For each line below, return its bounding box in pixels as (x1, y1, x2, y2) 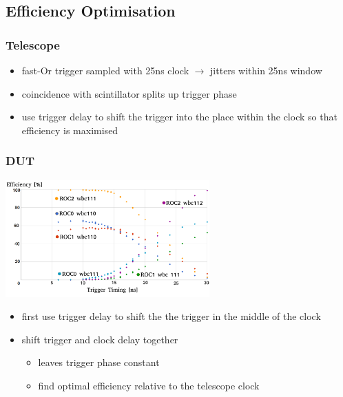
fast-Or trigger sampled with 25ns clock (21, 63, 189, 77)
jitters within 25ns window (210, 63, 322, 77)
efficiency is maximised (21, 122, 118, 137)
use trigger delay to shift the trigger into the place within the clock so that (21, 109, 337, 124)
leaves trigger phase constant (38, 355, 160, 369)
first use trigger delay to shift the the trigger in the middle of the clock (21, 309, 321, 323)
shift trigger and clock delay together (21, 332, 178, 346)
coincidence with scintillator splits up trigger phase (21, 86, 237, 100)
